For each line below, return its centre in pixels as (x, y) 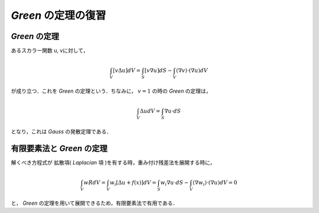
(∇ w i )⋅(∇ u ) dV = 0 (215, 183)
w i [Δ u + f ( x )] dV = (133, 183)
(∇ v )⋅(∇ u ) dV (192, 71)
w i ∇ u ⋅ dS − (175, 183)
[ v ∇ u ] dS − (158, 71)
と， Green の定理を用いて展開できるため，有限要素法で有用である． (95, 203)
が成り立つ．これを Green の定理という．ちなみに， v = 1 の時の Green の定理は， (111, 91)
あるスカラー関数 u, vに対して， (50, 51)
